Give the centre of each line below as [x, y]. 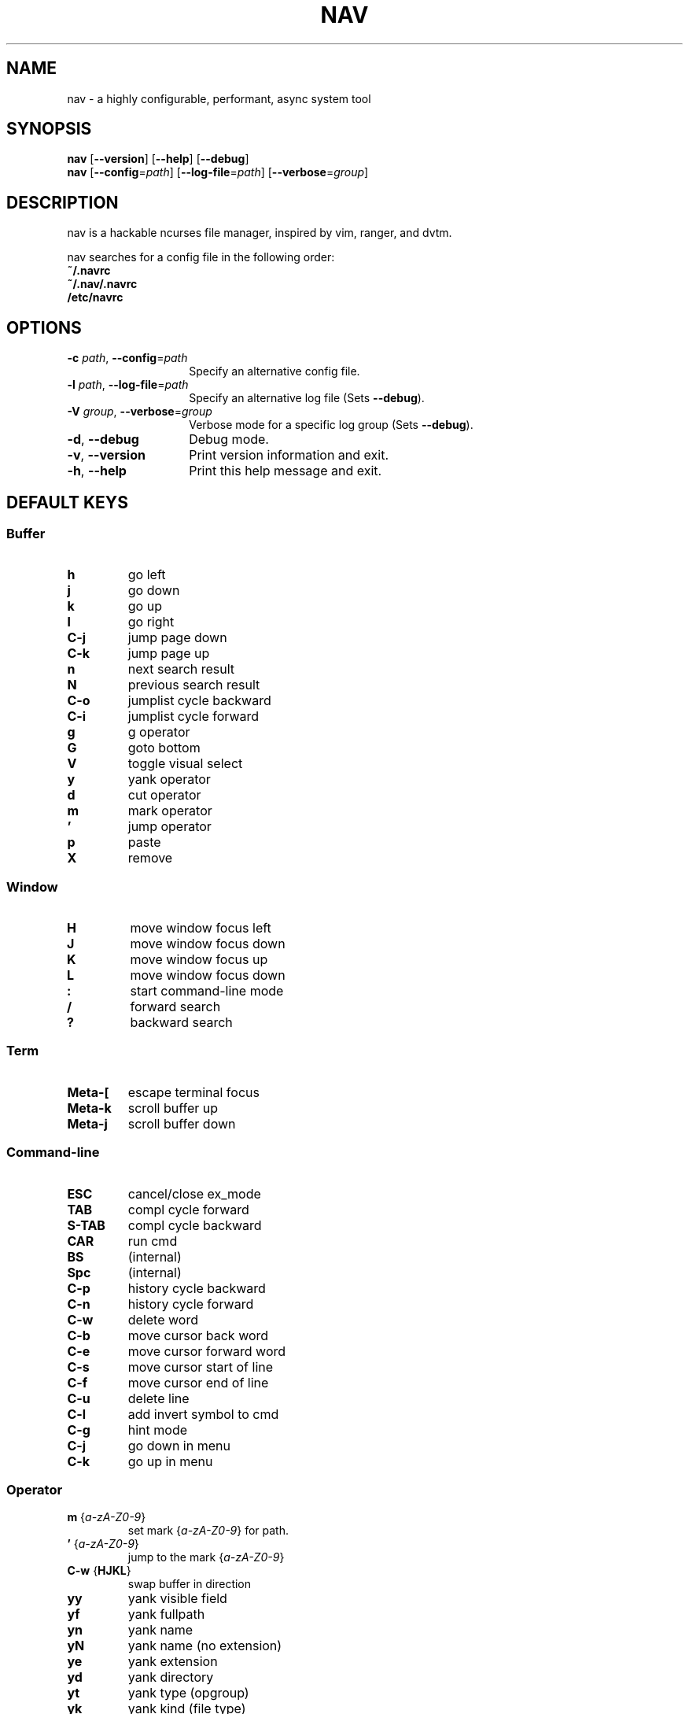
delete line [158, 1398]
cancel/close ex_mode [194, 1193]
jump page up [169, 654]
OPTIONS [44, 327]
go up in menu [170, 1461]
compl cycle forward [188, 1209]
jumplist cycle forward [193, 717]
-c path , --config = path [127, 358]
